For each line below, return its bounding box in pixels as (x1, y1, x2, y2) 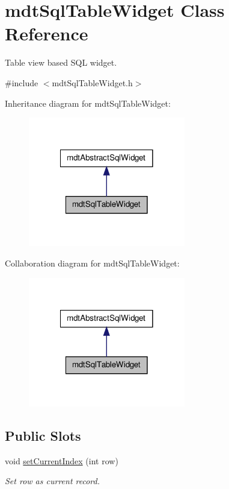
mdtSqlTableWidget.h (52, 76, 133, 89)
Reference (5, 21, 88, 46)
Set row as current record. (5, 475, 100, 487)
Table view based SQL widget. (5, 56, 117, 69)
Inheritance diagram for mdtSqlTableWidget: (5, 96, 171, 109)
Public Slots (5, 426, 81, 444)
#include (5, 76, 38, 89)
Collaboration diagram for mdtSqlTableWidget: (5, 256, 180, 269)
